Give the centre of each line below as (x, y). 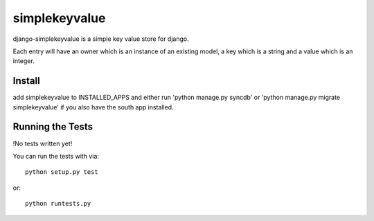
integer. (24, 61)
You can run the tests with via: (56, 156)
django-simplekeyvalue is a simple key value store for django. (101, 39)
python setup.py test (62, 172)
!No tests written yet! (43, 143)
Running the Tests (53, 127)
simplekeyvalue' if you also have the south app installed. (93, 107)
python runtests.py (58, 204)
